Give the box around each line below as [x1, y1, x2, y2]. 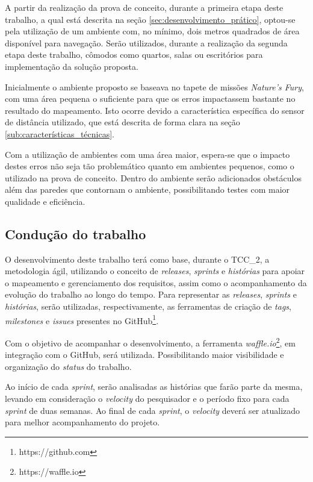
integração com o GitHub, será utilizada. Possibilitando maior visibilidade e [5, 348, 284, 361]
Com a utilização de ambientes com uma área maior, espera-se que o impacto [5, 148, 290, 160]
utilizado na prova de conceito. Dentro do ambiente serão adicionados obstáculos [5, 171, 302, 184]
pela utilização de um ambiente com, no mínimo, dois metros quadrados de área [5, 25, 300, 37]
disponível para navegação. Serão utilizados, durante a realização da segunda [5, 36, 288, 49]
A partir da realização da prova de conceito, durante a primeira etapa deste [5, 1, 284, 13]
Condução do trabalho [5, 224, 146, 243]
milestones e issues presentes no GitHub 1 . [5, 312, 159, 327]
